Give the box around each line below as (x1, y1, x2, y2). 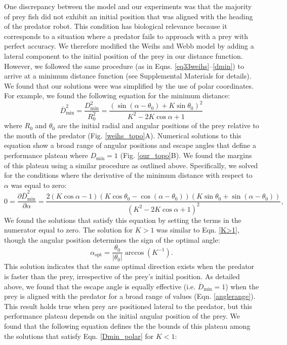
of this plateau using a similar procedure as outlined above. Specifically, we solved (4, 160, 258, 170)
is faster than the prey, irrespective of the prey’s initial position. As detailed (4, 271, 240, 282)
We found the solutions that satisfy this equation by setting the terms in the (4, 214, 241, 225)
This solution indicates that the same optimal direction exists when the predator (4, 261, 255, 272)
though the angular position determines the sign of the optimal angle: (4, 234, 220, 245)
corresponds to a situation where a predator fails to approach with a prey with (4, 30, 249, 41)
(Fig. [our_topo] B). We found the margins (120, 150, 252, 161)
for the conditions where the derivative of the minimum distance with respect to (4, 170, 253, 180)
